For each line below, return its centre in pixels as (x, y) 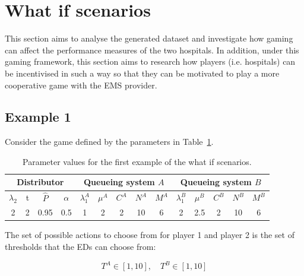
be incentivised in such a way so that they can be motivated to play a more (142, 73)
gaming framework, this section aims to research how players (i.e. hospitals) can (150, 61)
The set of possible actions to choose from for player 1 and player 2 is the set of (150, 235)
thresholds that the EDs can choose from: (80, 247)
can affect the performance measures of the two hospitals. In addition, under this (152, 50)
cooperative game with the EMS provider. (81, 85)
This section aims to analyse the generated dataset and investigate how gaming (149, 38)
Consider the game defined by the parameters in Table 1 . (109, 142)
